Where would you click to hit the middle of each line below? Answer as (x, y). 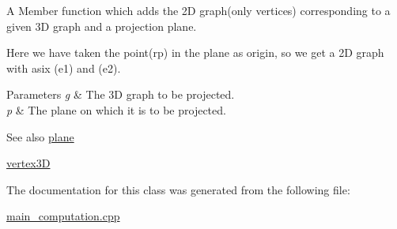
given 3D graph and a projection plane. (102, 26)
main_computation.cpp (63, 216)
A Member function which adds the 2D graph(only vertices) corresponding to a (198, 10)
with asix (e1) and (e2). (64, 68)
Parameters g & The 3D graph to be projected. (121, 94)
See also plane (40, 136)
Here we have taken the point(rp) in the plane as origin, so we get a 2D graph (195, 53)
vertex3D (28, 163)
